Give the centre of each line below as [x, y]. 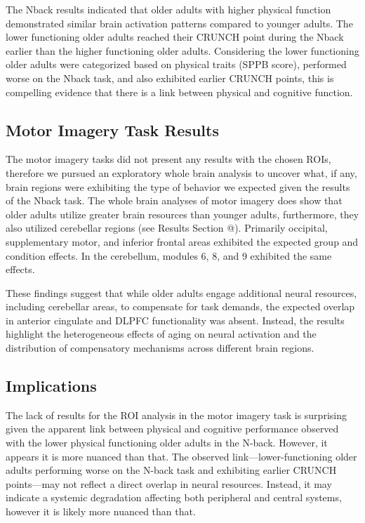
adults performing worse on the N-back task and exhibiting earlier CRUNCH [171, 470]
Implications [51, 386]
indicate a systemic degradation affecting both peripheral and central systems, [174, 497]
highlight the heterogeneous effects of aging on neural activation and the [161, 334]
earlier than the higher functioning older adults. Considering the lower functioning [182, 50]
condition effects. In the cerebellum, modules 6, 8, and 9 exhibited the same [169, 255]
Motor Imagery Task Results [112, 130]
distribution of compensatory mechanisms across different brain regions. [160, 348]
